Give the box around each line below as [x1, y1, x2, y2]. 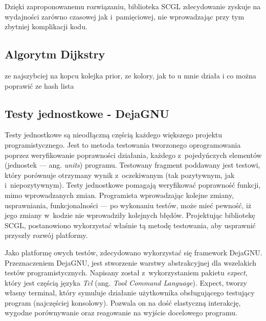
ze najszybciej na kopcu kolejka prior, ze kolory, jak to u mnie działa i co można [5, 70, 256, 81]
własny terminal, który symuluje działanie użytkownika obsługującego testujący [5, 287, 255, 298]
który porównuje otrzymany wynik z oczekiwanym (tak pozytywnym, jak [5, 169, 235, 180]
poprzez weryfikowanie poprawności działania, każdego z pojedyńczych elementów [5, 149, 262, 160]
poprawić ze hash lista [5, 80, 74, 91]
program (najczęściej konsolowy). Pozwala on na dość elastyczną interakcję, [5, 297, 241, 308]
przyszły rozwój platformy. [5, 230, 88, 240]
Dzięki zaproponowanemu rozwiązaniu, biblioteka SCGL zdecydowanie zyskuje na [5, 1, 261, 11]
